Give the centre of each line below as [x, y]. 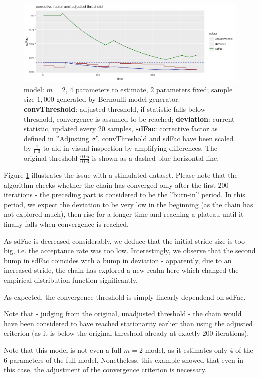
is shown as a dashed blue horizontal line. [156, 158]
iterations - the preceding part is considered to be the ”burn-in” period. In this [125, 195]
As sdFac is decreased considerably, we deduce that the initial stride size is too [124, 241]
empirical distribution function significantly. [71, 280]
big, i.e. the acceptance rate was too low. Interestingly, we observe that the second [130, 251]
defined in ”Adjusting [57, 138]
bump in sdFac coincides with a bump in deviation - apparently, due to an [118, 260]
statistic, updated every [60, 129]
